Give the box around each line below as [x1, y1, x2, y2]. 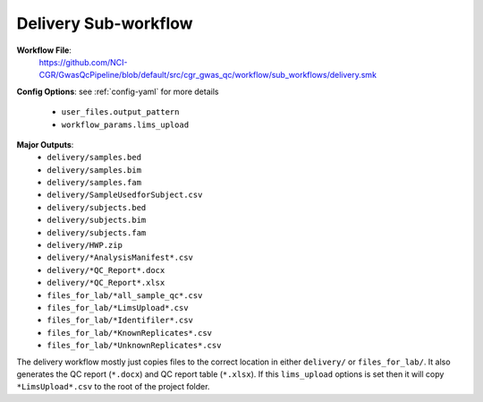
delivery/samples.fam [47, 177, 142, 188]
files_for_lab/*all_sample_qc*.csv [47, 290, 203, 300]
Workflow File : [16, 45, 72, 56]
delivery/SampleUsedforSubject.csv [47, 190, 203, 201]
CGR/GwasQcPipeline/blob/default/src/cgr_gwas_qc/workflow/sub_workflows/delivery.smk [38, 70, 377, 81]
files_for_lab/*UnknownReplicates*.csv [47, 340, 222, 351]
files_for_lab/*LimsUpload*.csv [47, 303, 189, 312]
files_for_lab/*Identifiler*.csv [47, 315, 194, 326]
